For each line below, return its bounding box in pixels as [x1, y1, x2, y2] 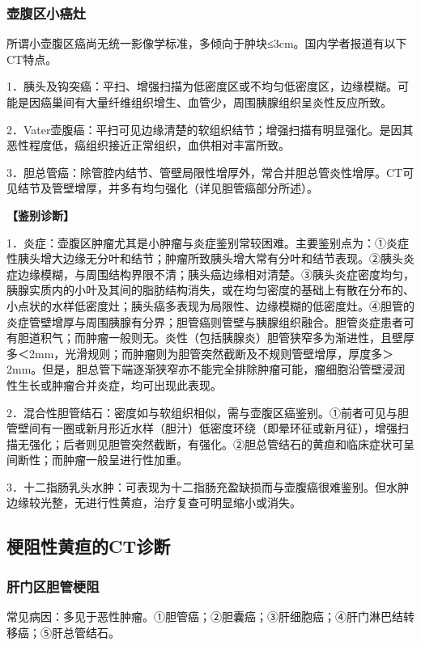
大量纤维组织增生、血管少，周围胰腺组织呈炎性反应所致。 [85, 94, 392, 110]
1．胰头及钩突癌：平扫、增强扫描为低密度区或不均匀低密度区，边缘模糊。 [6, 78, 398, 95]
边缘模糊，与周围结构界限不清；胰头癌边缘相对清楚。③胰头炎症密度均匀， [17, 265, 415, 282]
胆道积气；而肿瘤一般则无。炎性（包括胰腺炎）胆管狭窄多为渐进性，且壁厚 [17, 329, 415, 346]
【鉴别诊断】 [6, 206, 74, 223]
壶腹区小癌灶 [6, 2, 87, 23]
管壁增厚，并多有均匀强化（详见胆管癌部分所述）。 [51, 179, 318, 196]
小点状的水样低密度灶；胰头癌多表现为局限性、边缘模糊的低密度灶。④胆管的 [6, 297, 415, 314]
